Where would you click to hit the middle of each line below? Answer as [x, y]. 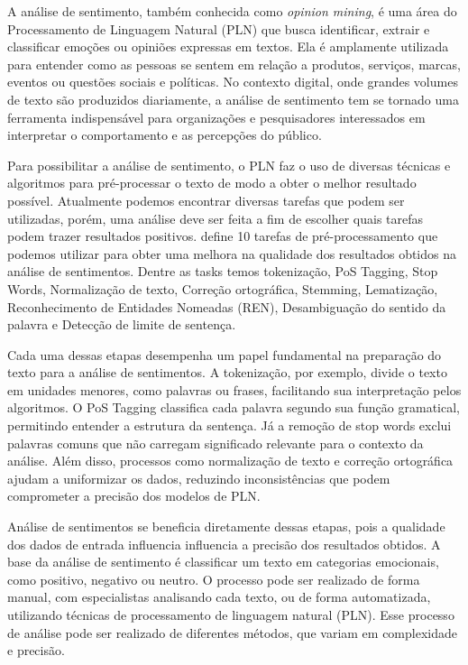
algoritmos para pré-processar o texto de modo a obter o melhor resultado [212, 183]
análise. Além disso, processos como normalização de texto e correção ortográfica [230, 461]
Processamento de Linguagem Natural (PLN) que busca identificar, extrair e [219, 28]
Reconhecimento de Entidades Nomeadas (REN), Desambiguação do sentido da [227, 306]
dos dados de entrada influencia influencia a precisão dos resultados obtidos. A [224, 544]
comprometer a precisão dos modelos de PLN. [134, 496]
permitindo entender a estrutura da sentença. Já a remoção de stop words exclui [229, 425]
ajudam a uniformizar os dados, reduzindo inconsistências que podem [199, 478]
